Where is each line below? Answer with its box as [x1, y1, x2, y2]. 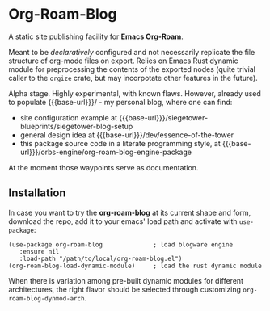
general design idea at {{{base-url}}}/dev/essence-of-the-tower [19, 130, 234, 140]
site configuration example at [19, 112, 118, 122]
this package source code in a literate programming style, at [19, 138, 221, 148]
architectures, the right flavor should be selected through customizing [8, 284, 241, 294]
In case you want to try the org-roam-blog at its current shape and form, [8, 208, 251, 217]
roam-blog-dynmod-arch [8, 294, 85, 303]
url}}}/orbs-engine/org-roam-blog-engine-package [19, 147, 192, 157]
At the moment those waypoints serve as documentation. [8, 162, 199, 172]
